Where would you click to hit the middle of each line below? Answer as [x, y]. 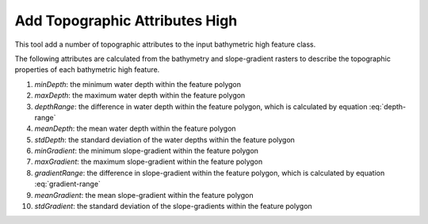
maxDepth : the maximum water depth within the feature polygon [140, 96]
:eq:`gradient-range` [67, 184]
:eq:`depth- [388, 106]
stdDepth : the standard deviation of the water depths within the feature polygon [164, 139]
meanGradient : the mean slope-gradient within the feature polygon [144, 195]
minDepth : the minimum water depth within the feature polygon [138, 84]
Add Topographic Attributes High [126, 21]
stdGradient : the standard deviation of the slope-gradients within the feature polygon [173, 207]
